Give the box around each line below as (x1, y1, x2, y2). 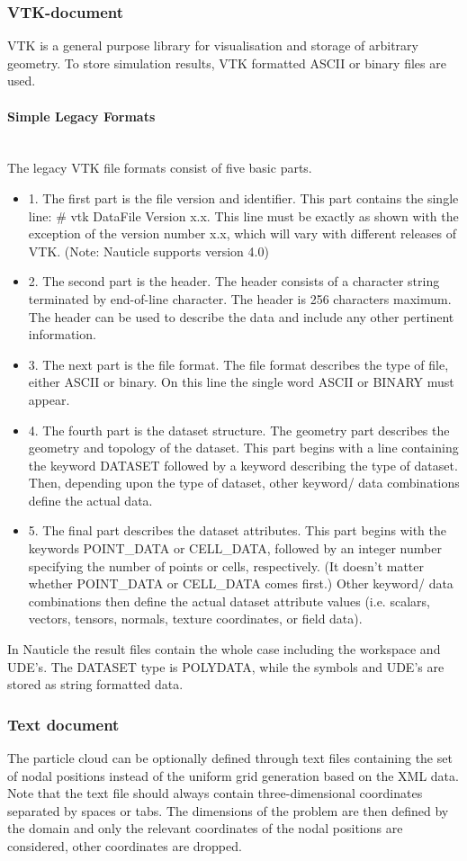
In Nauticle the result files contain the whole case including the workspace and (7, 640, 441, 659)
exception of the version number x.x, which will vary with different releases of (28, 224, 457, 243)
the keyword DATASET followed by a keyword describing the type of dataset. (28, 455, 458, 474)
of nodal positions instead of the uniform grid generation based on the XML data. (7, 766, 459, 785)
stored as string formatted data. (7, 675, 184, 694)
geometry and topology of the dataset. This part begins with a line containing (28, 438, 459, 457)
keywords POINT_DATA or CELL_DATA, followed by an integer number (28, 539, 442, 558)
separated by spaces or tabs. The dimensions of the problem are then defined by (7, 801, 449, 820)
